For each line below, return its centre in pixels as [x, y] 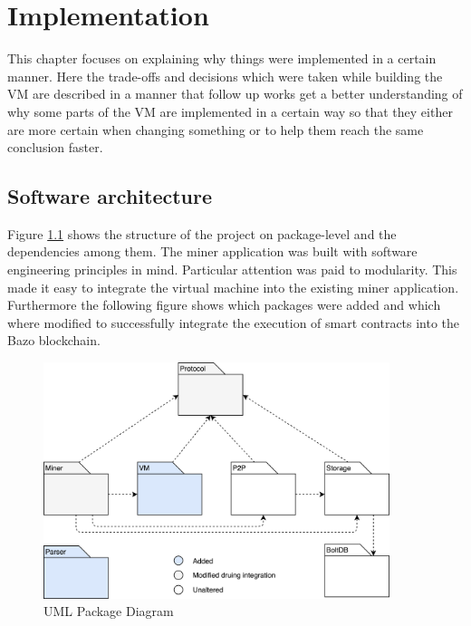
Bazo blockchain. [54, 340]
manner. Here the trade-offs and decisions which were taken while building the [225, 76]
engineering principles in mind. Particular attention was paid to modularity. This [232, 270]
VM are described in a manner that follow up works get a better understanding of [235, 94]
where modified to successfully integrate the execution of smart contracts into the [234, 322]
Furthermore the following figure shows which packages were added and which [224, 305]
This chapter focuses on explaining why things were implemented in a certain [222, 58]
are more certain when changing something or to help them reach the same [216, 129]
